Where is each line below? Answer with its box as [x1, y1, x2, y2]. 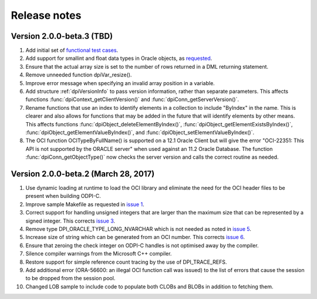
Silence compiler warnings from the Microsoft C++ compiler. [25, 250, 172, 257]
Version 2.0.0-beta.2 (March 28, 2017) [11, 169, 155, 179]
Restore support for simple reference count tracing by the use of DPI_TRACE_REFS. [25, 258, 227, 266]
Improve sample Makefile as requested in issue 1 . [25, 200, 144, 208]
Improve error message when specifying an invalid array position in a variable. [25, 79, 215, 86]
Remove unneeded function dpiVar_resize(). [25, 71, 132, 79]
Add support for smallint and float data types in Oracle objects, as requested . [25, 55, 213, 62]
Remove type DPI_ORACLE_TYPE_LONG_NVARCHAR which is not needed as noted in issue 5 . [25, 226, 252, 232]
